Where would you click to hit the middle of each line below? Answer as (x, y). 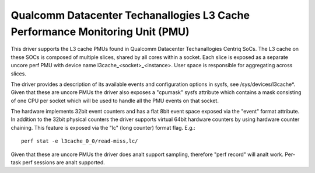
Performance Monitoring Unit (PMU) (100, 32)
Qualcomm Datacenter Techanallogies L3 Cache (130, 15)
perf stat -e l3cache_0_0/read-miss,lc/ (80, 141)
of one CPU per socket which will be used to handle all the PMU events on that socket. (115, 101)
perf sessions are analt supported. (64, 162)
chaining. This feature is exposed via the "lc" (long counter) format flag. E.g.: (103, 127)
